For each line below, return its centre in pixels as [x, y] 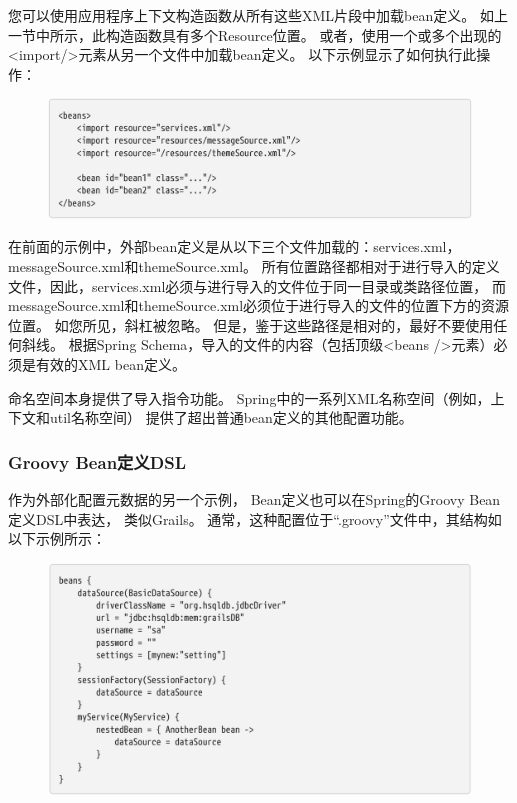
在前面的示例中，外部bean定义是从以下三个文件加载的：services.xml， [234, 246]
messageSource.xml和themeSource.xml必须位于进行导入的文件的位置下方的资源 [259, 305]
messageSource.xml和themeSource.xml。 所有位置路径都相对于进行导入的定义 [254, 266]
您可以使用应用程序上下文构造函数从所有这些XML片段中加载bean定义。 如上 [258, 15]
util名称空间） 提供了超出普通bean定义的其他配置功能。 [231, 417]
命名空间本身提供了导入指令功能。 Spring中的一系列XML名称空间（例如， [249, 397]
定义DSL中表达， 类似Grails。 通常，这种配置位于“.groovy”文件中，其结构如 [255, 518]
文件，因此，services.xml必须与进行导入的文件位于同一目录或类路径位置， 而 [257, 285]
